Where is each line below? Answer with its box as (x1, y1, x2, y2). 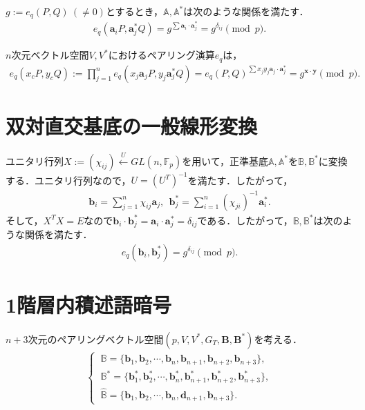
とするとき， (105, 4, 164, 18)
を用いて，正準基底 (182, 153, 268, 168)
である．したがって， (197, 213, 293, 227)
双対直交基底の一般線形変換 (6, 111, 258, 139)
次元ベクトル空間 (11, 48, 89, 62)
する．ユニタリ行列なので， (6, 173, 131, 187)
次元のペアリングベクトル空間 (28, 331, 164, 346)
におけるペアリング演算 (108, 48, 215, 62)
